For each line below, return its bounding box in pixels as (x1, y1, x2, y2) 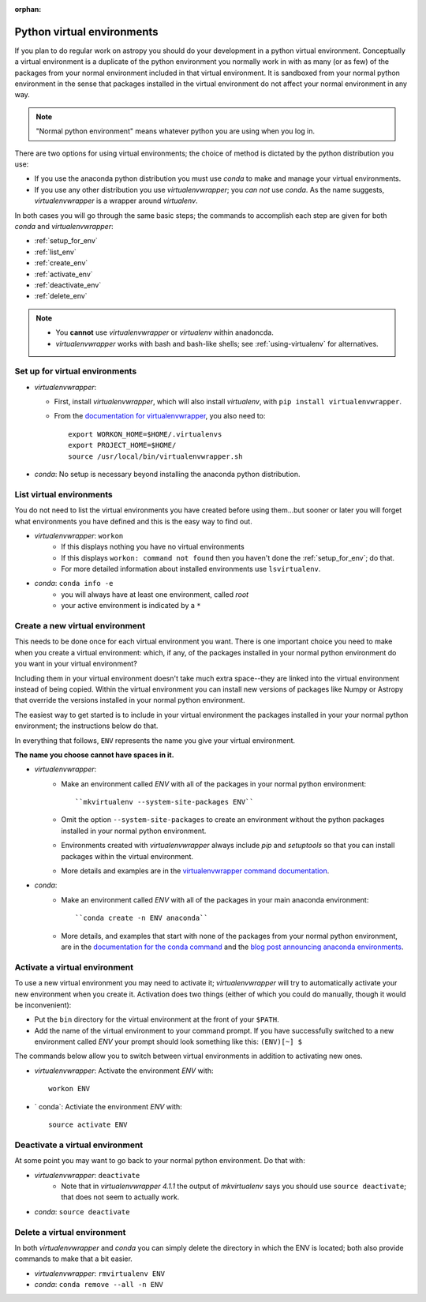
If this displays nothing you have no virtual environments (61, 542, 245, 552)
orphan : (14, 5, 42, 13)
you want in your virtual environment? (14, 659, 137, 669)
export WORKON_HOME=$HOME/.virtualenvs (68, 430, 222, 438)
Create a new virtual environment (14, 621, 146, 632)
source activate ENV (48, 1120, 128, 1129)
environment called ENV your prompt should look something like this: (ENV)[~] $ (34, 1037, 303, 1046)
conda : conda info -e (34, 579, 114, 588)
